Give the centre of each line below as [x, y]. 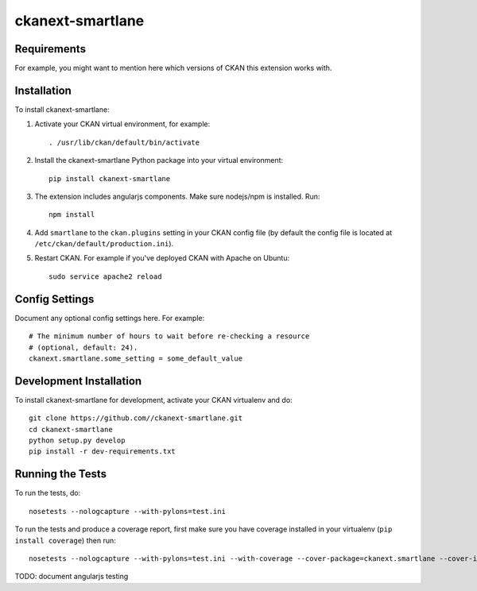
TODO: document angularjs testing [72, 577]
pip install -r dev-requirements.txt [103, 452]
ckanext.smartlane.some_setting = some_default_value [136, 358]
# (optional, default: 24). [83, 347]
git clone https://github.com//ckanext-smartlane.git [136, 418]
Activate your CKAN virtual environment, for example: [122, 124]
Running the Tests [61, 474]
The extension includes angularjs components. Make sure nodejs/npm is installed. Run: [177, 196]
